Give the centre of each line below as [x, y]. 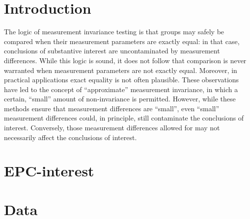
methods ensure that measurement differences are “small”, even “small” [112, 108]
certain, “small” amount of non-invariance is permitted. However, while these [120, 99]
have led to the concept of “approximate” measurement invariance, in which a [121, 89]
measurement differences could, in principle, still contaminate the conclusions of [124, 118]
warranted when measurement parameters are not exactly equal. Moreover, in [121, 70]
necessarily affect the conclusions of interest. [70, 137]
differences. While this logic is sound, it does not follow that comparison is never [125, 60]
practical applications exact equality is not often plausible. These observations [122, 80]
